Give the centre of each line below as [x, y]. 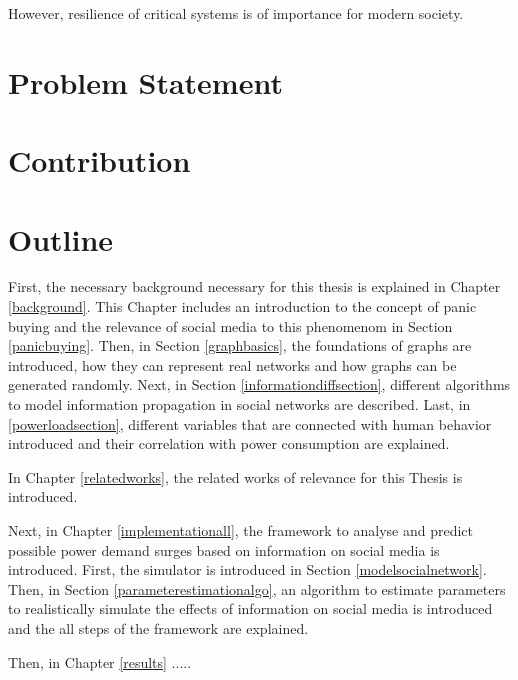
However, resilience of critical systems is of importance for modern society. [236, 13]
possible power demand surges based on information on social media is [224, 549]
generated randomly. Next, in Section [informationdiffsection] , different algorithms [259, 384]
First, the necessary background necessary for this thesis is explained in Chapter [254, 286]
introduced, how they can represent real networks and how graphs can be [232, 364]
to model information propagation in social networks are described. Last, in [239, 404]
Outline [61, 238]
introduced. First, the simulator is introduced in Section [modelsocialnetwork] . [247, 569]
